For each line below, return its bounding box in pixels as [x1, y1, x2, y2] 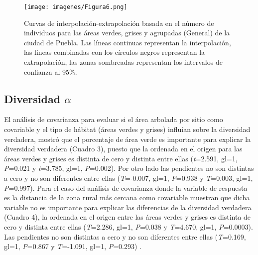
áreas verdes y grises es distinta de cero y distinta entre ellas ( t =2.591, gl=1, [4, 153, 238, 163]
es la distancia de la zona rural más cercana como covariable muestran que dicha [4, 192, 250, 203]
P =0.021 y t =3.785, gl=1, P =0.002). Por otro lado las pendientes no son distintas [4, 163, 254, 173]
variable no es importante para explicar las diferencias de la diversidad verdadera [4, 202, 252, 212]
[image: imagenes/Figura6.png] [24, 3, 128, 10]
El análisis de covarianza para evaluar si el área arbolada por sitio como [4, 114, 223, 125]
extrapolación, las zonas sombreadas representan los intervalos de [24, 57, 223, 67]
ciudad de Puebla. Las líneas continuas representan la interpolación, [24, 37, 231, 47]
